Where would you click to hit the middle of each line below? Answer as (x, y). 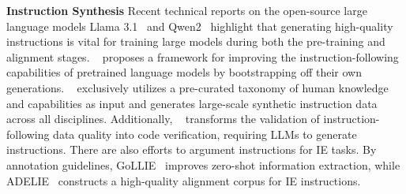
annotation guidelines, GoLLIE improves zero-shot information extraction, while (203, 164)
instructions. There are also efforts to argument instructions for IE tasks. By (192, 149)
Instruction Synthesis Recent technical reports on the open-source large (187, 10)
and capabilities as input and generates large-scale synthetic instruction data (192, 103)
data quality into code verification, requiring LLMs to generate (205, 134)
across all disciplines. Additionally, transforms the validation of (163, 119)
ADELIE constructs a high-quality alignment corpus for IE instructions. (184, 180)
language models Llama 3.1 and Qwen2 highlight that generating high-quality (200, 26)
